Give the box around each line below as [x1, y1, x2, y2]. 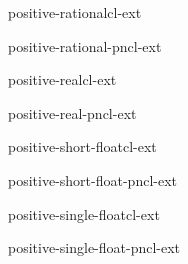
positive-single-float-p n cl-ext [8, 237, 181, 258]
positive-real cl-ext [8, 69, 117, 90]
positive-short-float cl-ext [8, 136, 157, 157]
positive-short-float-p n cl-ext [8, 169, 177, 190]
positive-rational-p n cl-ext [8, 35, 162, 56]
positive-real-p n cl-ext [8, 102, 137, 123]
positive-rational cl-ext [8, 2, 142, 22]
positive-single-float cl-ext [8, 203, 160, 224]
